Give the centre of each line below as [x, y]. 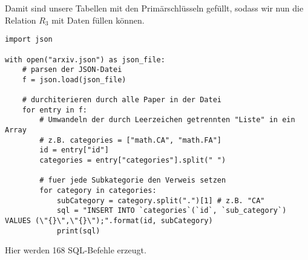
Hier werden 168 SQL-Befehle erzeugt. [76, 250]
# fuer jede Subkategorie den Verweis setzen [133, 180]
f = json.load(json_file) [74, 80]
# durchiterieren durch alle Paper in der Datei [122, 100]
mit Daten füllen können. [98, 20]
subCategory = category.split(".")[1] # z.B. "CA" [161, 200]
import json [29, 40]
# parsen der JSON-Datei [72, 70]
